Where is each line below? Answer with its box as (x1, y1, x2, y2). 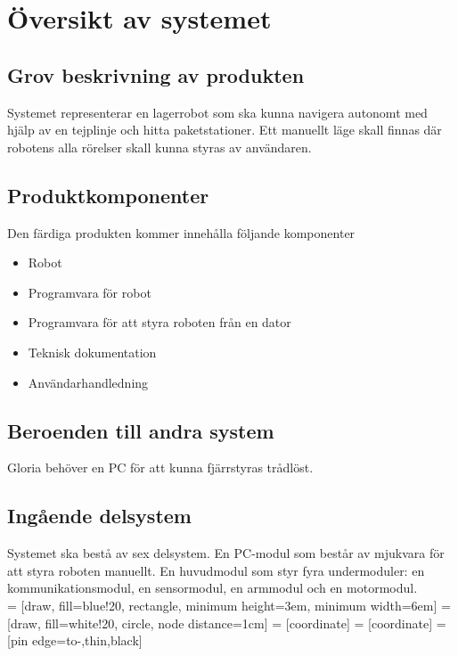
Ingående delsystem (7, 502, 192, 529)
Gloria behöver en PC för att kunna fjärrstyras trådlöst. (7, 458, 314, 477)
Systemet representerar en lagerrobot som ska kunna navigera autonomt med (7, 102, 428, 121)
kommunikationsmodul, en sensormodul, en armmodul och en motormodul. (7, 578, 418, 597)
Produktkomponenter (7, 181, 209, 209)
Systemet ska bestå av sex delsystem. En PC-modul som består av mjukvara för (7, 544, 445, 562)
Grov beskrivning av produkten (7, 61, 305, 88)
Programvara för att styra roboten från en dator (28, 313, 291, 332)
